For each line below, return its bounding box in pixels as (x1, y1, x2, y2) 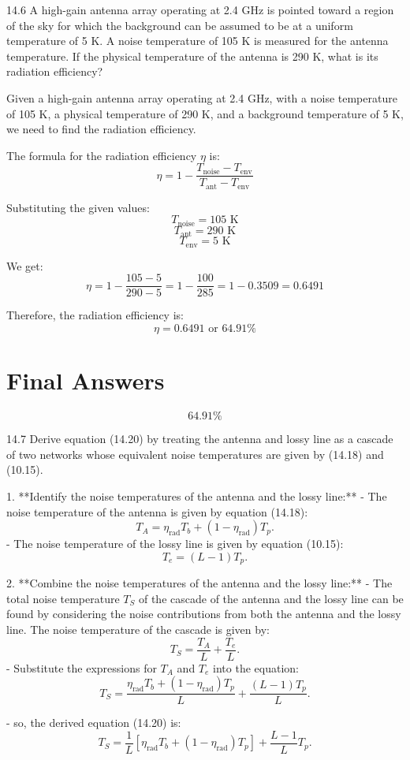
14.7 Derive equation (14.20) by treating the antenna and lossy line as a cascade (6, 430, 393, 447)
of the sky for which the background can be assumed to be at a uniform (6, 17, 353, 33)
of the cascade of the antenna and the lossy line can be (138, 590, 404, 606)
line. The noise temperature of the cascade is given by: (6, 620, 270, 637)
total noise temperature (6, 590, 120, 606)
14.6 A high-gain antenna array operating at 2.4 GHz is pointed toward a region (6, 2, 394, 17)
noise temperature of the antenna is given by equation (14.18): (6, 503, 308, 520)
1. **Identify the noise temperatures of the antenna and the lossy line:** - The (6, 487, 387, 504)
